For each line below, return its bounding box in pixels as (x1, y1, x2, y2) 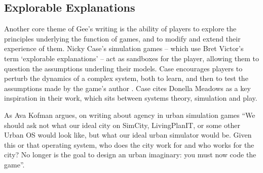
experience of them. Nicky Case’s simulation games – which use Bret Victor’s (4, 43, 244, 54)
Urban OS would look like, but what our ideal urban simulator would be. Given (4, 129, 252, 140)
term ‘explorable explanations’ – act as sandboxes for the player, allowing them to (4, 53, 259, 63)
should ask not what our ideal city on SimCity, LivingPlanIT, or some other (4, 119, 240, 130)
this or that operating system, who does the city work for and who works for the (4, 139, 254, 150)
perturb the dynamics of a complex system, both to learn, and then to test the (4, 73, 248, 83)
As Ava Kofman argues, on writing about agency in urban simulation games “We (4, 109, 255, 120)
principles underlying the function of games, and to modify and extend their (4, 33, 241, 44)
